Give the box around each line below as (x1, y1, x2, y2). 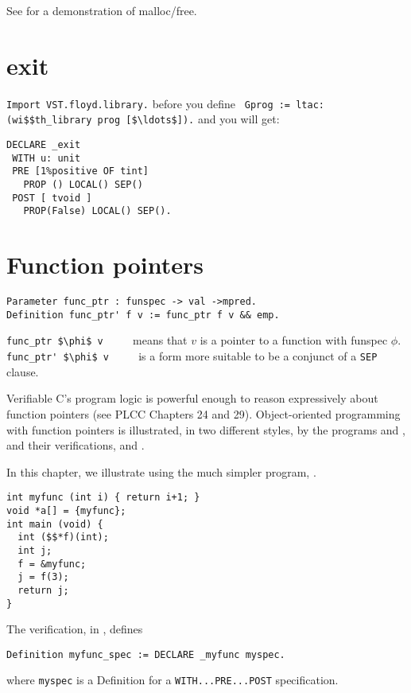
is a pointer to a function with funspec (200, 332, 388, 348)
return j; (17, 584, 69, 596)
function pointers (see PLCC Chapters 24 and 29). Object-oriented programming (6, 405, 401, 422)
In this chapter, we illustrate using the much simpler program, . (6, 463, 316, 480)
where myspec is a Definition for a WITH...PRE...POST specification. (6, 672, 339, 688)
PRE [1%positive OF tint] (12, 165, 149, 177)
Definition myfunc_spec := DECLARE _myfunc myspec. (6, 648, 285, 660)
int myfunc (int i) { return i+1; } (6, 492, 200, 504)
